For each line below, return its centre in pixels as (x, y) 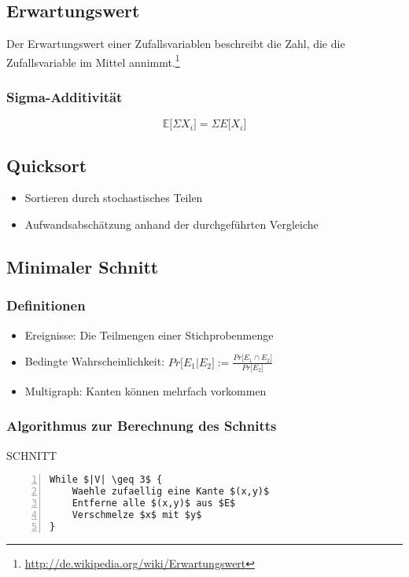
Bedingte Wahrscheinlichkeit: (95, 361)
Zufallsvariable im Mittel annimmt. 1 (93, 61)
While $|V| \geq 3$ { (106, 480)
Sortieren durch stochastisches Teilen (114, 198)
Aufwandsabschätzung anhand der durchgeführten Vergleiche (171, 224)
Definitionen (46, 305)
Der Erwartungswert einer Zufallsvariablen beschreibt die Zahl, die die (176, 44)
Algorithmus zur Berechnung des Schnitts (142, 426)
